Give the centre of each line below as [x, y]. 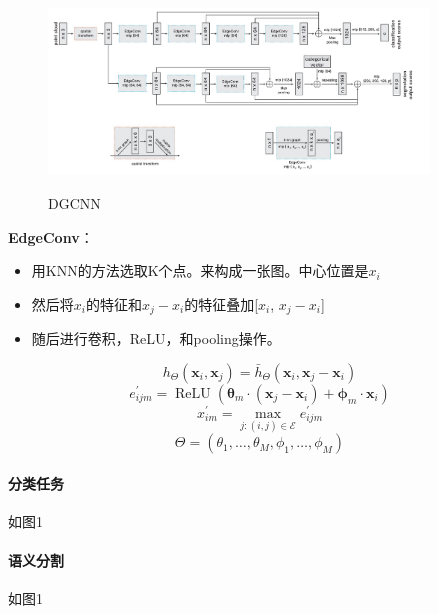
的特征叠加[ [221, 303]
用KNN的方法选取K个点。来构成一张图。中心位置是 [200, 270]
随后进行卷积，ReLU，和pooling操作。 [156, 338]
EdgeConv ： [51, 236]
